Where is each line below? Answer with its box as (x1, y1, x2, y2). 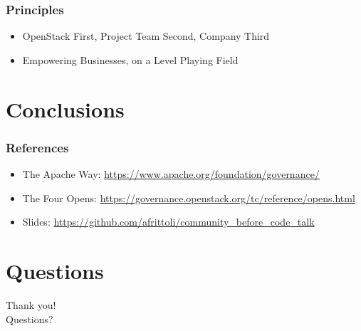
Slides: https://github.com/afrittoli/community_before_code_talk (22, 214, 315, 229)
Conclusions (6, 94, 125, 123)
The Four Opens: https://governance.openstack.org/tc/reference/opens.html (22, 190, 355, 205)
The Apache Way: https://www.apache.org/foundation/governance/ (22, 167, 320, 181)
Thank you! (6, 297, 56, 312)
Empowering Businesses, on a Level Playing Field (22, 52, 239, 67)
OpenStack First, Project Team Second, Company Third (22, 28, 270, 43)
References (6, 138, 69, 156)
